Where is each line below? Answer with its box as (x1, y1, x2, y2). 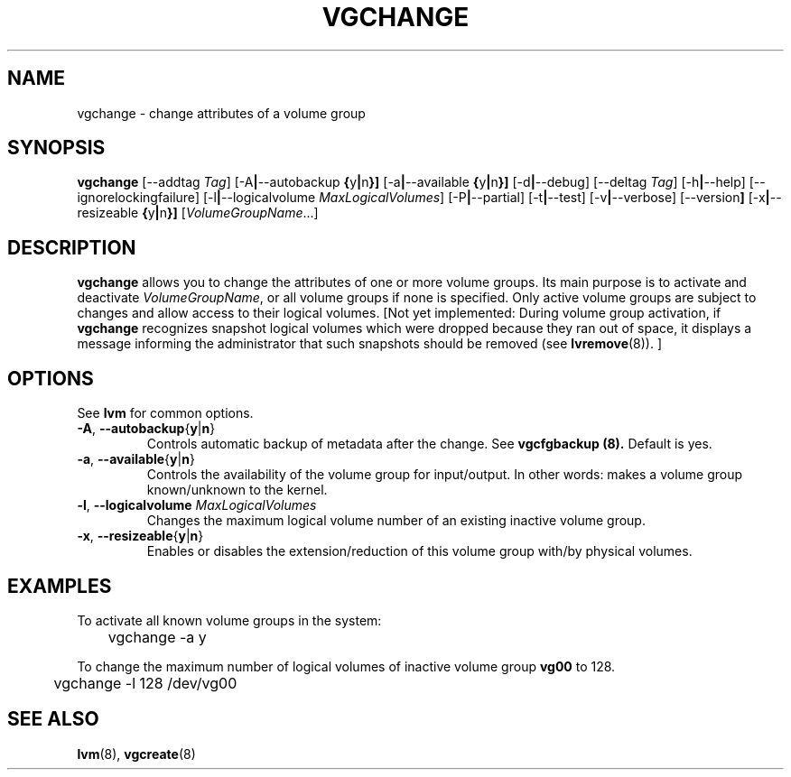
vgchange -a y (107, 627, 207, 646)
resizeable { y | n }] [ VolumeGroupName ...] (77, 205, 319, 221)
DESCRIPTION (7, 236, 136, 259)
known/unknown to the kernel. (146, 482, 328, 498)
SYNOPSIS (7, 136, 106, 160)
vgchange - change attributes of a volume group (77, 105, 366, 121)
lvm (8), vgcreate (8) (77, 745, 196, 762)
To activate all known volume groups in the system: (77, 612, 382, 628)
